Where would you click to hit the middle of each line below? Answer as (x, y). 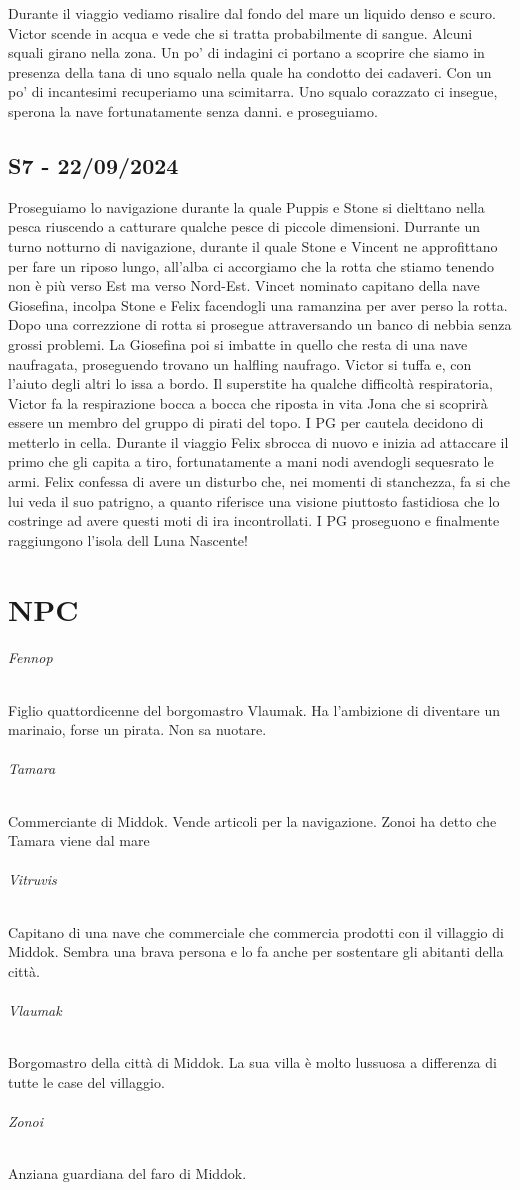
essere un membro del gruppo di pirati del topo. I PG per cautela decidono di (246, 422)
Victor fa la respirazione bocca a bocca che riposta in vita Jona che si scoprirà (248, 402)
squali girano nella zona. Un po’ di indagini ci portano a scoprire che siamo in (246, 52)
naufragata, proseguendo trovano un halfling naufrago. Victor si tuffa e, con (240, 363)
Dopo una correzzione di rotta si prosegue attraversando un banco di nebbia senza (260, 324)
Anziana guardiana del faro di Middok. (127, 1173)
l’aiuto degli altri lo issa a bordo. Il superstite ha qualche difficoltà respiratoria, (250, 383)
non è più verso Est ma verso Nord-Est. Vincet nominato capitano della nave (244, 285)
